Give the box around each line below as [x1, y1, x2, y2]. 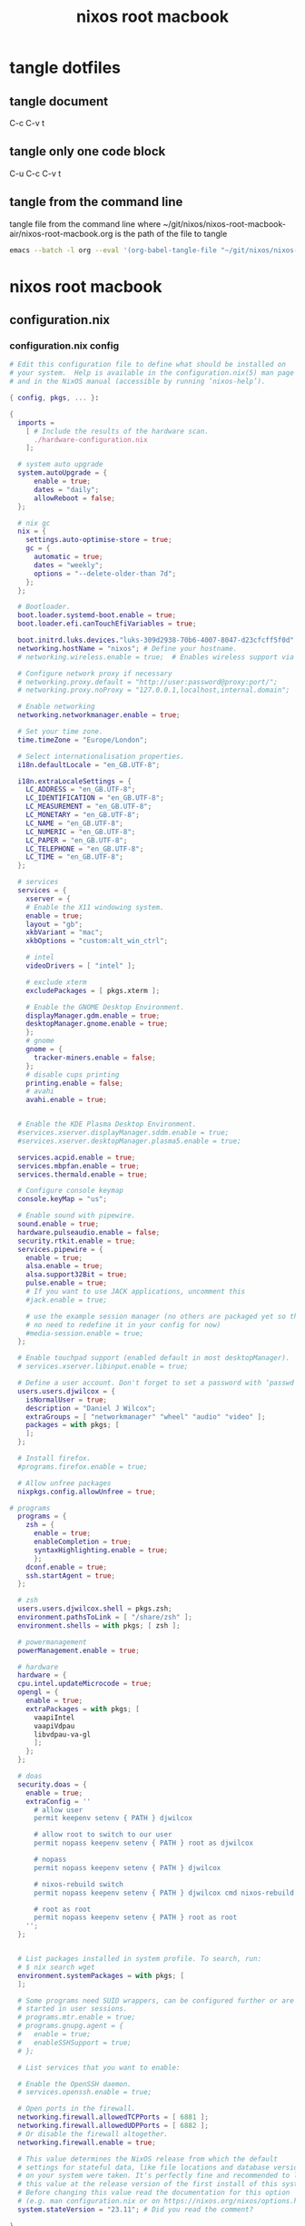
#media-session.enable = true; [25, 1328, 144, 1338]
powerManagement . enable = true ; [17, 1646, 141, 1655]
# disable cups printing [25, 1069, 120, 1079]
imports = [17, 418, 54, 428]
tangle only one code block [9, 143, 166, 160]
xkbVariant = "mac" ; [25, 928, 103, 937]
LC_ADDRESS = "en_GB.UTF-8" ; [25, 785, 136, 794]
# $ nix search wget [17, 1963, 95, 1972]
